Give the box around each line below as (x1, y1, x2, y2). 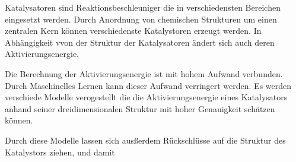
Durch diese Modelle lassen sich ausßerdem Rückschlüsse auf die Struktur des (5, 134, 286, 146)
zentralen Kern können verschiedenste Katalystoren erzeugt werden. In (5, 24, 262, 37)
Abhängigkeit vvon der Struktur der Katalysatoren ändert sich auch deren (5, 36, 275, 48)
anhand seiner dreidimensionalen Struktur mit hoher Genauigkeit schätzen (5, 102, 275, 115)
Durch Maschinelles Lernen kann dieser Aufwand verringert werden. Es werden (5, 79, 292, 91)
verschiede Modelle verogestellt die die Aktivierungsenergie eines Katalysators (5, 91, 288, 103)
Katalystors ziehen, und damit (5, 145, 115, 158)
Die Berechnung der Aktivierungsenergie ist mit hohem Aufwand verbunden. (5, 67, 283, 80)
